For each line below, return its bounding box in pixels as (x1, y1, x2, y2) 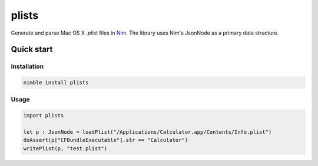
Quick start (11, 45, 53, 55)
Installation (11, 62, 44, 70)
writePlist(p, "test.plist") (23, 145, 108, 152)
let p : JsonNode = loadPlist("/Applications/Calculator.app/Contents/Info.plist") (23, 129, 272, 135)
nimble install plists (23, 79, 89, 86)
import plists (23, 112, 64, 119)
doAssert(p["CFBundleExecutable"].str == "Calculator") (23, 137, 188, 144)
